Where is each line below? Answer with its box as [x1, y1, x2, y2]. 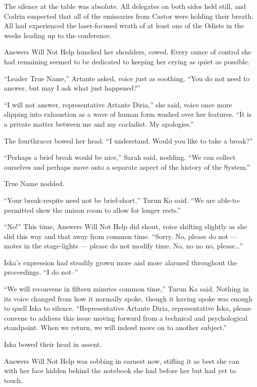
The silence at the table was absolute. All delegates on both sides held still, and [4, 1, 246, 11]
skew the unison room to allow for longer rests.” [36, 204, 181, 215]
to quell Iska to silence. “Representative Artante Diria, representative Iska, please [4, 303, 252, 313]
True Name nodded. [4, 178, 64, 189]
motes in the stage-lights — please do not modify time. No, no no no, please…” [4, 241, 243, 251]
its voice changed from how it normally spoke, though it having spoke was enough [4, 293, 253, 303]
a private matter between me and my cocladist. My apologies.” [4, 118, 194, 129]
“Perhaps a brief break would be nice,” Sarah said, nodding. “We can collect [4, 152, 236, 162]
